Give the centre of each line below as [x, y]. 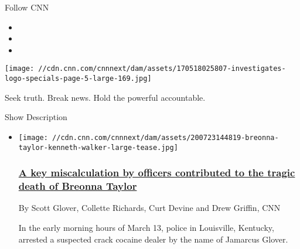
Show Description [36, 117]
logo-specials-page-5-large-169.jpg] [78, 79]
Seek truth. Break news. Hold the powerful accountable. [105, 97]
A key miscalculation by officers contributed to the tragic [157, 173]
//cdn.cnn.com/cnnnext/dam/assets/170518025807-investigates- [162, 69]
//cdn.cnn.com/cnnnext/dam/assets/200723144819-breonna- [166, 137]
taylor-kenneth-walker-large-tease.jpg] [98, 147]
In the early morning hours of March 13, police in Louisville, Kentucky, [146, 227]
